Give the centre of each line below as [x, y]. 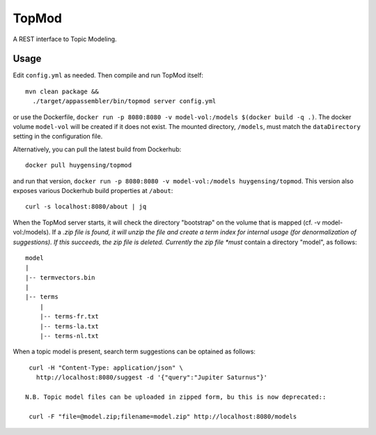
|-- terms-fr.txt [69, 316]
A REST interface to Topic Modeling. [65, 39]
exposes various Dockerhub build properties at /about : [93, 190]
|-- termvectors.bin [60, 277]
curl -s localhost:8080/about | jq [86, 207]
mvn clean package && [62, 91]
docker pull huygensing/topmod [79, 165]
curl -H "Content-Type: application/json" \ [106, 367]
